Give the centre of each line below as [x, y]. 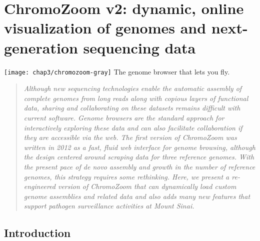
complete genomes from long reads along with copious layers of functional [136, 98]
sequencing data [139, 47]
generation [41, 47]
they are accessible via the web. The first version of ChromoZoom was [130, 137]
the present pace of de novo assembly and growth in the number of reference [139, 166]
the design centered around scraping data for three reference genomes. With [139, 157]
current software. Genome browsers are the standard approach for [124, 117]
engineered [39, 186]
